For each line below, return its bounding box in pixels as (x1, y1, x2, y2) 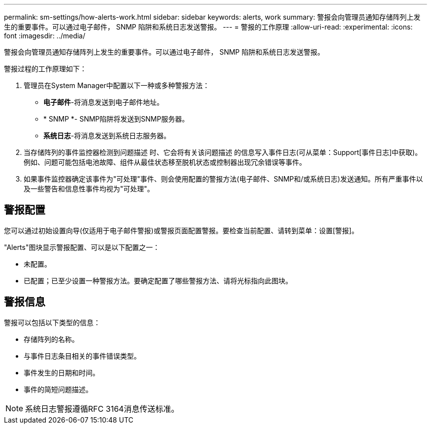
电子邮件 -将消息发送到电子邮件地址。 (43, 98, 164, 106)
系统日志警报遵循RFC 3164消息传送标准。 (25, 403, 179, 414)
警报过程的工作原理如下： (4, 64, 87, 73)
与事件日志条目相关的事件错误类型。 (24, 351, 141, 360)
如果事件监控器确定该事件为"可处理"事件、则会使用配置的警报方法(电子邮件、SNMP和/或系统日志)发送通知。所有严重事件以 (24, 175, 423, 183)
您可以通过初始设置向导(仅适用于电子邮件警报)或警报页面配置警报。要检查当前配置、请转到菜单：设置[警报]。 (4, 226, 359, 235)
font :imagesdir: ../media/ (4, 31, 86, 40)
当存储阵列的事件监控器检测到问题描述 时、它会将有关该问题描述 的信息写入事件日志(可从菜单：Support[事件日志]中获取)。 (24, 148, 422, 156)
